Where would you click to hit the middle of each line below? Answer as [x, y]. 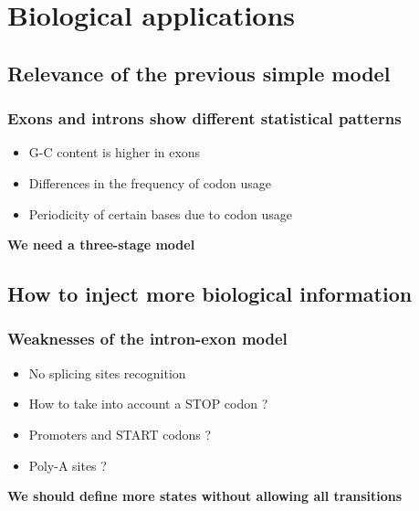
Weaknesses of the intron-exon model [147, 339]
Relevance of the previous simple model [199, 73]
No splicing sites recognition [107, 373]
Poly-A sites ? [68, 465]
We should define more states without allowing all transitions [205, 496]
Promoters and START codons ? [120, 434]
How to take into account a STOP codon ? [148, 404]
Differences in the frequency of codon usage [150, 182]
